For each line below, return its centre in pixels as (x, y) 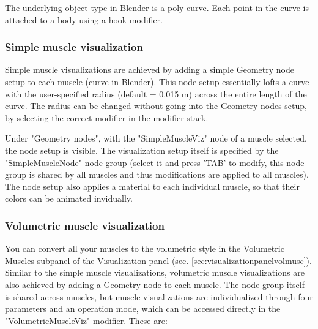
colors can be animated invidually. (69, 198)
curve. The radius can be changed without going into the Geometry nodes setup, (156, 106)
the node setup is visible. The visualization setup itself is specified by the (142, 150)
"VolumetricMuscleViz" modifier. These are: (86, 320)
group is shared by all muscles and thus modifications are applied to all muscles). (157, 174)
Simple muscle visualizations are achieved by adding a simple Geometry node (150, 70)
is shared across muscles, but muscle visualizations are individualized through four (159, 296)
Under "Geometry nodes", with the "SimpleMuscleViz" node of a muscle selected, (156, 138)
